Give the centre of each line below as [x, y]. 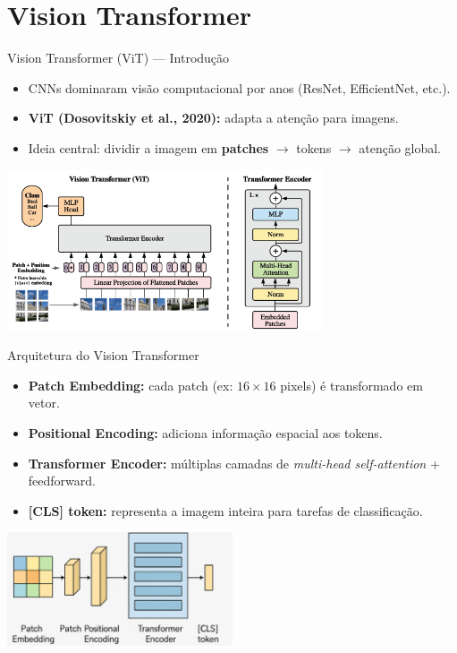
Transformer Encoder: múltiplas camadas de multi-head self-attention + [234, 463]
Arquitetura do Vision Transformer [103, 355]
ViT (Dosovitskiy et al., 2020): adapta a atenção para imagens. [213, 118]
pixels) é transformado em [351, 385]
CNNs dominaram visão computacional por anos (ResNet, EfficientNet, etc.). [239, 87]
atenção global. [400, 147]
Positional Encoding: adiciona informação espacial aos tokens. [205, 433]
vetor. [44, 403]
